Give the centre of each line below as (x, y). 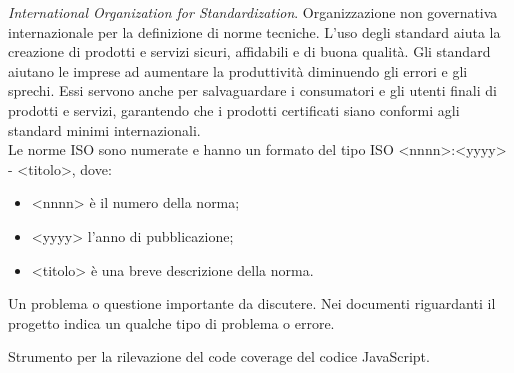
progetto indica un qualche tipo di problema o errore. (171, 322)
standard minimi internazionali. (104, 129)
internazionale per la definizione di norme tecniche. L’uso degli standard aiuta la (254, 31)
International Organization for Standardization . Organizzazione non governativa (253, 12)
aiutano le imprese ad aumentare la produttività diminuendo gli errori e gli (238, 70)
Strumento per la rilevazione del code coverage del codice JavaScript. (219, 356)
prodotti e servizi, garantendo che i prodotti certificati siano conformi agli (234, 109)
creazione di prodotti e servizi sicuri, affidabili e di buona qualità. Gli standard (249, 51)
